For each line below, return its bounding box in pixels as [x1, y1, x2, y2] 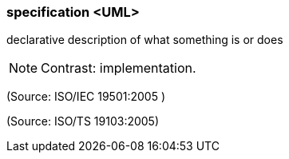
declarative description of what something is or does [6, 33, 283, 47]
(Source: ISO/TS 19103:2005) [6, 114, 160, 129]
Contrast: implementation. [41, 60, 196, 77]
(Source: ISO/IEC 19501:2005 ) [6, 89, 166, 104]
